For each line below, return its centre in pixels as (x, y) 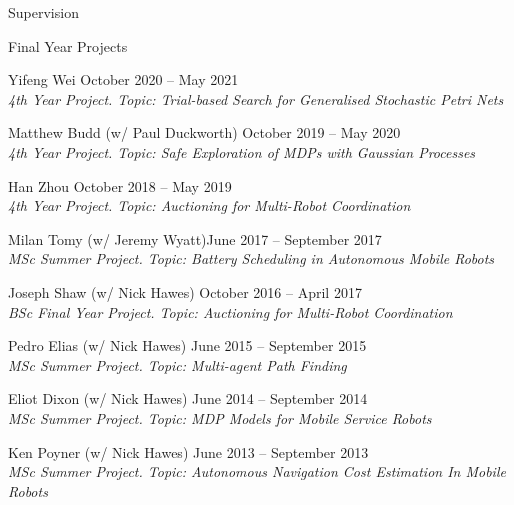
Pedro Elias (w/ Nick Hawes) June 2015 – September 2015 (187, 345)
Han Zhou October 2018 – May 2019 (120, 185)
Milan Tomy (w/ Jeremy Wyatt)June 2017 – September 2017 (195, 238)
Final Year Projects (68, 45)
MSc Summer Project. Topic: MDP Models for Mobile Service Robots (220, 417)
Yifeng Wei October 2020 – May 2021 (123, 79)
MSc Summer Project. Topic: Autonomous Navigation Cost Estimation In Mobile (257, 471)
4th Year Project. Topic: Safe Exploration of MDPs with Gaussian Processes (242, 151)
